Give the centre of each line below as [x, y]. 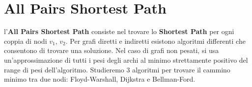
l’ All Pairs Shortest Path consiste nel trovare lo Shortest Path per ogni [119, 31]
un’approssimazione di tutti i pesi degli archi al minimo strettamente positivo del [126, 60]
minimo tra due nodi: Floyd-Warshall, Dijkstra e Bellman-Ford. [100, 79]
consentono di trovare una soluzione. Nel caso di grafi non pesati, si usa [112, 50]
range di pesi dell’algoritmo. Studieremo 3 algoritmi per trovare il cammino [117, 69]
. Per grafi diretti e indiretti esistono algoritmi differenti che [155, 41]
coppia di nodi [26, 41]
